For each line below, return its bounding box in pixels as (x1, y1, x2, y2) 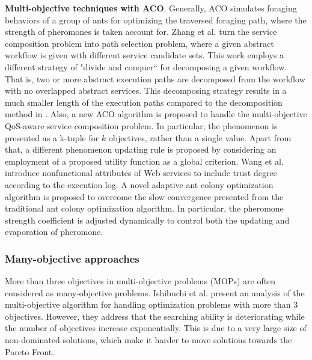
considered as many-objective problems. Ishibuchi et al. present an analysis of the (5, 286, 305, 299)
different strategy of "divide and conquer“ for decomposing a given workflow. (5, 60, 287, 73)
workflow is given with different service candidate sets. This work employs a (5, 49, 284, 61)
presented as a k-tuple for (5, 131, 99, 144)
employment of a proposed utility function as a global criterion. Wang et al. (5, 154, 284, 167)
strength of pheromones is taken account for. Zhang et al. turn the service (5, 25, 277, 38)
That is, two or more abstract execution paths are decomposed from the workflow (5, 72, 305, 85)
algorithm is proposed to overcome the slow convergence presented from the (5, 190, 284, 203)
